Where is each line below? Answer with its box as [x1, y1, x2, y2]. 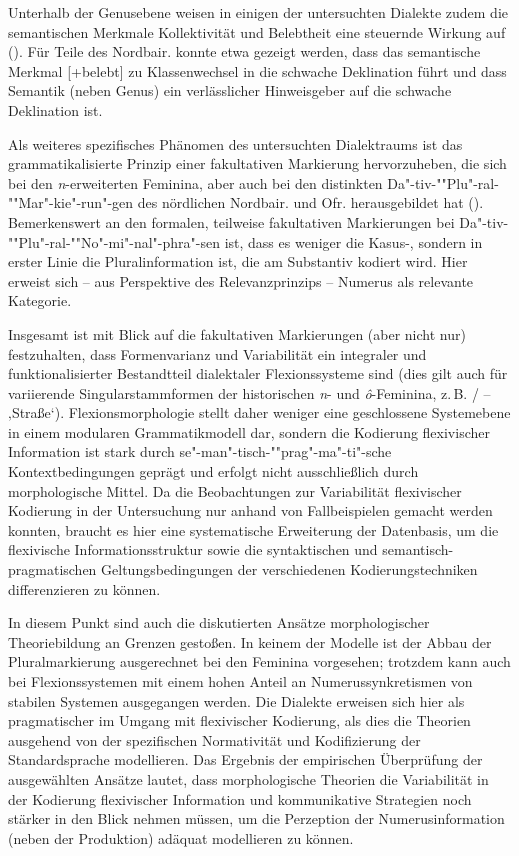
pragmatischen [8, 559, 97, 580]
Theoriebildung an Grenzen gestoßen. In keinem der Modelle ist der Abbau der [8, 631, 492, 652]
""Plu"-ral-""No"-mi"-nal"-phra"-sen [8, 231, 220, 252]
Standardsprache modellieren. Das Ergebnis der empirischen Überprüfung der [8, 749, 483, 770]
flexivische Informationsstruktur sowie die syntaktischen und [8, 539, 378, 560]
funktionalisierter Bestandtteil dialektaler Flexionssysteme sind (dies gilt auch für [8, 363, 508, 384]
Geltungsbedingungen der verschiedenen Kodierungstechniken [101, 559, 478, 580]
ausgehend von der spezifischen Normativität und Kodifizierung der [8, 729, 421, 750]
